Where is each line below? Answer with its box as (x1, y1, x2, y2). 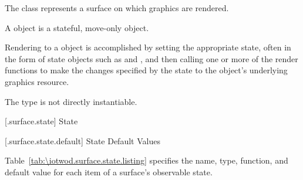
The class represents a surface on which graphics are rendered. (5, 2, 229, 13)
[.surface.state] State (5, 115, 78, 127)
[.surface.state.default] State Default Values (5, 134, 160, 147)
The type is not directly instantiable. (5, 95, 137, 107)
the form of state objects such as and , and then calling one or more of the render (5, 52, 298, 64)
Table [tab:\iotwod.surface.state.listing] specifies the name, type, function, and (5, 154, 288, 167)
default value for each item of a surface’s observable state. (5, 165, 213, 178)
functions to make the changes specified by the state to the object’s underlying (5, 64, 288, 76)
